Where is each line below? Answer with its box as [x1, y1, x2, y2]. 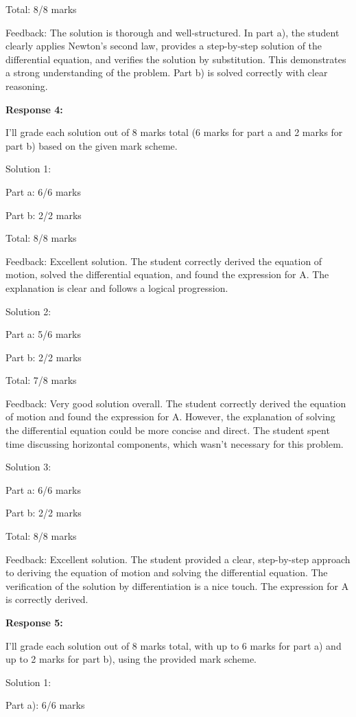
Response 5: [5, 615, 63, 629]
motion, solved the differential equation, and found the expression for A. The [5, 267, 329, 282]
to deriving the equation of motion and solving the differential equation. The [5, 565, 328, 580]
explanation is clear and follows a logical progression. [5, 280, 228, 295]
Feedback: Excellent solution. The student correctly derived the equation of [5, 253, 322, 268]
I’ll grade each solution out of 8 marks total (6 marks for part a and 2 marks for [5, 125, 343, 139]
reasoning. [5, 78, 48, 93]
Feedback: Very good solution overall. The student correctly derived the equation [5, 396, 346, 410]
